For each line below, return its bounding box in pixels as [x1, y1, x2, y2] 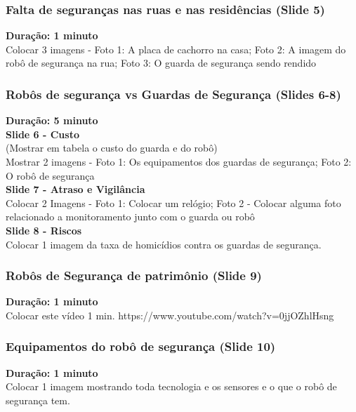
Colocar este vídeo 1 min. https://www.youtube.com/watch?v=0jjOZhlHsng [6, 307, 334, 322]
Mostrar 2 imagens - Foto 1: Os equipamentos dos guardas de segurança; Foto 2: [6, 154, 352, 168]
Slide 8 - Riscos [6, 222, 82, 237]
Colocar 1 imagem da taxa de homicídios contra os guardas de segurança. [6, 237, 322, 251]
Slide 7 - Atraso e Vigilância [6, 182, 145, 197]
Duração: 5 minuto [6, 113, 98, 128]
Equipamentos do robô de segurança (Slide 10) [6, 338, 276, 355]
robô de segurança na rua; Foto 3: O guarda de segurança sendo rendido [6, 55, 317, 70]
